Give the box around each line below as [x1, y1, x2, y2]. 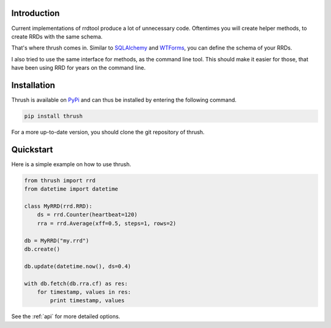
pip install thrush [24, 112, 83, 120]
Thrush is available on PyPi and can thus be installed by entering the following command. [11, 96, 237, 104]
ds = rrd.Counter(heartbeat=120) [37, 212, 138, 218]
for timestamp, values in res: [37, 288, 131, 296]
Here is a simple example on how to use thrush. [11, 160, 132, 168]
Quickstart [11, 144, 53, 154]
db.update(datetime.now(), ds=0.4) [24, 262, 131, 270]
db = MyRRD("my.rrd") [24, 237, 89, 244]
